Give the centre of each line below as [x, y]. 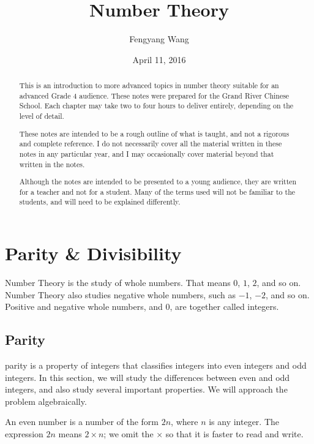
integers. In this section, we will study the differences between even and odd [148, 377]
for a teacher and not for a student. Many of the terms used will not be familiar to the [157, 191]
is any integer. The [244, 422]
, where [185, 422]
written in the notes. [52, 164]
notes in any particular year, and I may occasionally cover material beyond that [147, 153]
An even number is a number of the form [82, 422]
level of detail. [42, 116]
